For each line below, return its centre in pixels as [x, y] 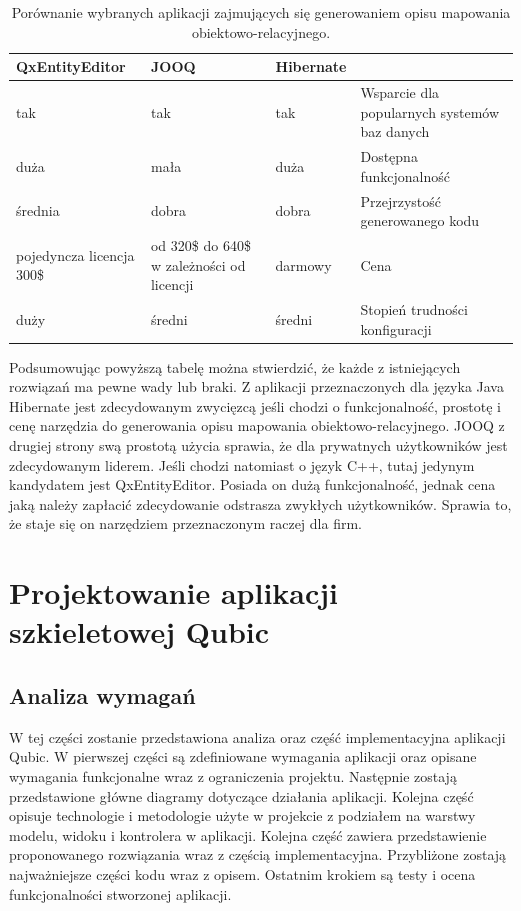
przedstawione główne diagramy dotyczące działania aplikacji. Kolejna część [241, 795]
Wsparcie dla [400, 92]
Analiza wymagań [102, 694]
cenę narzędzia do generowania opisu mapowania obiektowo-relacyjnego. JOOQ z [257, 425]
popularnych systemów [430, 111]
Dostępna [389, 156]
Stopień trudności [414, 308]
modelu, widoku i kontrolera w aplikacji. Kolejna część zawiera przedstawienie [248, 834]
